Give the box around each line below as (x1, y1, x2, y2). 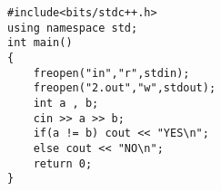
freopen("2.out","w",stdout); (33, 81, 216, 95)
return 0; (33, 157, 93, 170)
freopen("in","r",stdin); (33, 66, 190, 80)
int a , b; (33, 96, 99, 110)
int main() (7, 36, 73, 50)
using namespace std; (7, 21, 138, 34)
